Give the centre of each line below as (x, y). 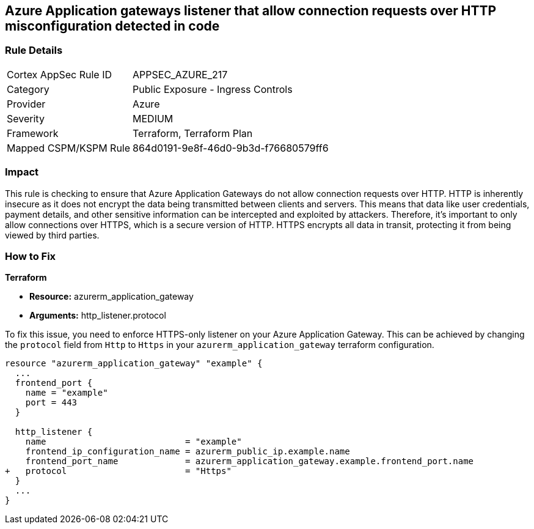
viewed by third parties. (52, 235)
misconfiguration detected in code (112, 26)
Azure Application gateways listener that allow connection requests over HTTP (251, 11)
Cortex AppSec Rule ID (60, 74)
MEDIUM (153, 118)
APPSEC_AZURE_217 (180, 74)
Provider (26, 104)
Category (28, 89)
